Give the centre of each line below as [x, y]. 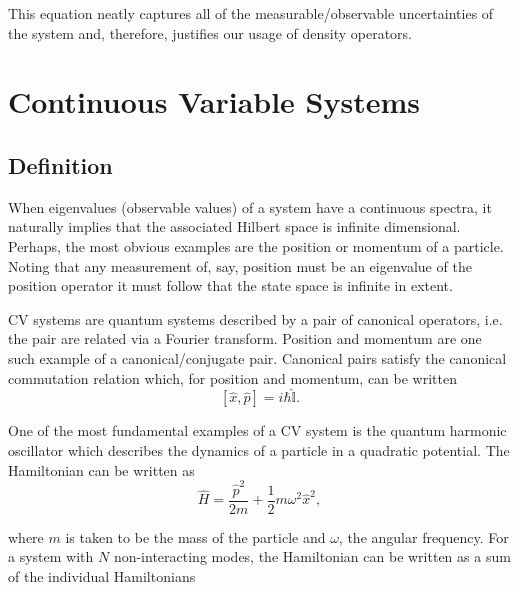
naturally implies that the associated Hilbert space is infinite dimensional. [234, 226]
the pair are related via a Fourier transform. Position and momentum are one [245, 338]
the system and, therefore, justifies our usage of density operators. [210, 32]
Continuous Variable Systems [214, 101]
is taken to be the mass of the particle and [195, 536]
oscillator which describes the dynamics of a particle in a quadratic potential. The [259, 449]
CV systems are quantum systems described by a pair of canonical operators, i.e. [255, 318]
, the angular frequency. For [423, 536]
